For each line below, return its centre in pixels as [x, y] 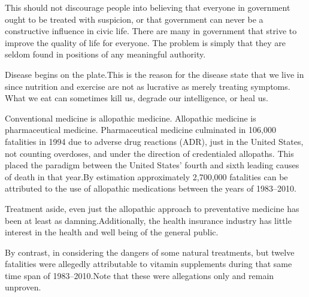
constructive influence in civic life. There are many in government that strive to [151, 31]
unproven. [23, 287]
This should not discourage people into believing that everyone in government [148, 7]
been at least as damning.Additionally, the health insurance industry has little [148, 220]
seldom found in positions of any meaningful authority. [105, 54]
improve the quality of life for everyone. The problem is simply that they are [145, 42]
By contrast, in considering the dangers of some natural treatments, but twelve [150, 252]
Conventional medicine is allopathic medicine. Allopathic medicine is [131, 118]
